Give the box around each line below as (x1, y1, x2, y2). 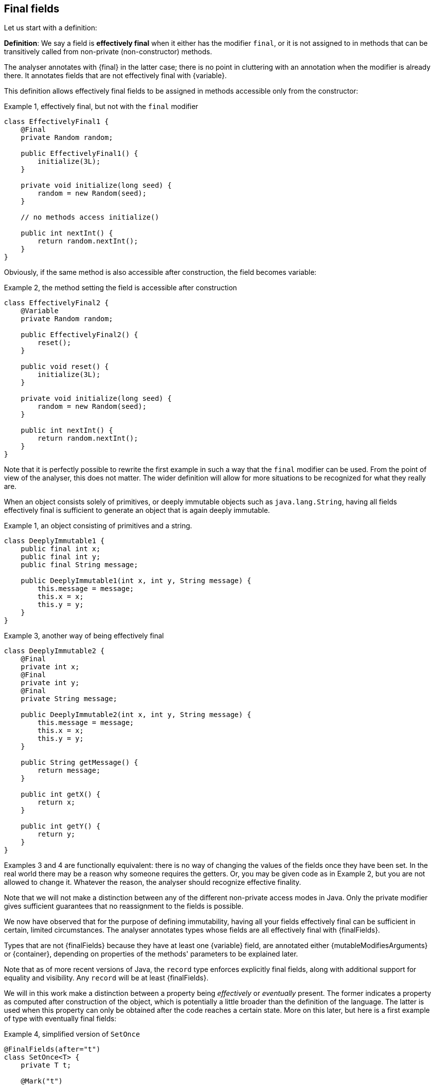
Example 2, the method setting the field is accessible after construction (4, 283, 237, 292)
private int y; (20, 679, 80, 687)
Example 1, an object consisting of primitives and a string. (4, 521, 192, 530)
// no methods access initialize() (20, 213, 159, 222)
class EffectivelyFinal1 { (4, 118, 109, 126)
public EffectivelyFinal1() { (20, 149, 138, 158)
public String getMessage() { (20, 758, 138, 767)
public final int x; (20, 545, 100, 553)
